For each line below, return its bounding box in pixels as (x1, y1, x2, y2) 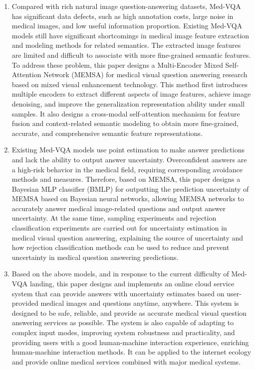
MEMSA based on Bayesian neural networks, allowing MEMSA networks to (11, 193, 244, 204)
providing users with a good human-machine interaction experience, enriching (11, 337, 249, 347)
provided (11, 298, 38, 308)
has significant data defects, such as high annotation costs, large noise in (11, 10, 234, 21)
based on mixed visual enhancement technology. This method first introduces (11, 79, 248, 89)
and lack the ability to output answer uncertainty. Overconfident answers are (11, 154, 247, 164)
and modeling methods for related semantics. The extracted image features (11, 40, 241, 50)
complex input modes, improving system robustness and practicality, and (11, 327, 235, 337)
